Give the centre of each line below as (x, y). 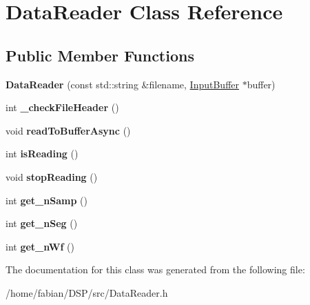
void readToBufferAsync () (68, 130)
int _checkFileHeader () (62, 107)
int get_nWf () (40, 246)
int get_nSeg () (42, 223)
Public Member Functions (100, 55)
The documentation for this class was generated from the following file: (155, 269)
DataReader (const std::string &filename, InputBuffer (122, 84)
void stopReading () (52, 176)
